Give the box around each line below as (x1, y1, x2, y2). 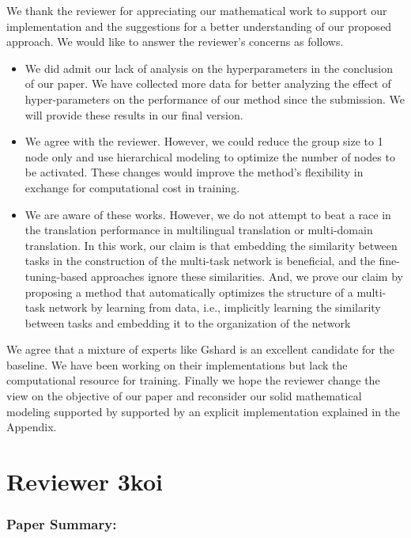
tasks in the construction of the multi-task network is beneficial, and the (25, 252, 375, 269)
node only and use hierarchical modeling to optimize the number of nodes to (25, 148, 395, 165)
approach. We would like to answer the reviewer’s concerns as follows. (6, 33, 344, 50)
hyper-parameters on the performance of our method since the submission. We (25, 90, 405, 107)
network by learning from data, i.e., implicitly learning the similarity (48, 299, 381, 316)
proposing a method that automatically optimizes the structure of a (25, 283, 353, 300)
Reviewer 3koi (6, 465, 163, 498)
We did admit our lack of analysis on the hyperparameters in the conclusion (25, 59, 394, 76)
